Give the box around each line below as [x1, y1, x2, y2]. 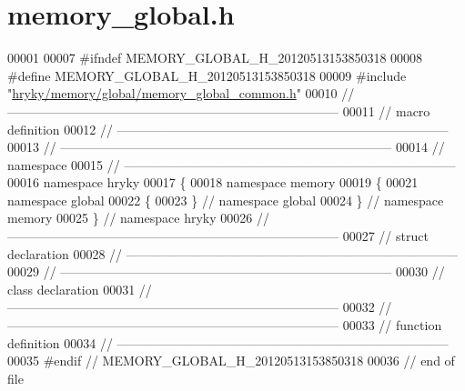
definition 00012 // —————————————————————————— [7, 119, 449, 138]
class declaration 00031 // [7, 279, 152, 298]
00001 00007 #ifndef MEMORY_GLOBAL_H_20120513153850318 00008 [7, 48, 423, 67]
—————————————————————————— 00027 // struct [7, 226, 429, 246]
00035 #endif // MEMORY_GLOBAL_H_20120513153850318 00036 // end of [7, 351, 455, 370]
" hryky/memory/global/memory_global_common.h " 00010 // [7, 84, 355, 103]
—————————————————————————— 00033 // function [7, 316, 442, 335]
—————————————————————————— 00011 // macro [7, 101, 430, 120]
